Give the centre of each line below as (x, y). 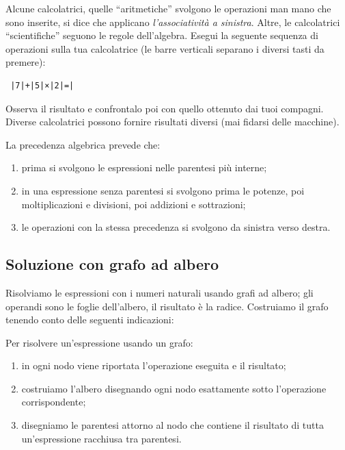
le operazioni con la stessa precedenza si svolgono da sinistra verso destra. (176, 227)
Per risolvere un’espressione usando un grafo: (99, 342)
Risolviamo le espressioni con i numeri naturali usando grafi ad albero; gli (160, 292)
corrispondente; (54, 402)
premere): (26, 62)
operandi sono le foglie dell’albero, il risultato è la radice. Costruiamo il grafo (167, 306)
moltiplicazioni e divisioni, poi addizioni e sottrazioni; (134, 204)
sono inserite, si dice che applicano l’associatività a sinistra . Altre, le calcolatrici (173, 22)
